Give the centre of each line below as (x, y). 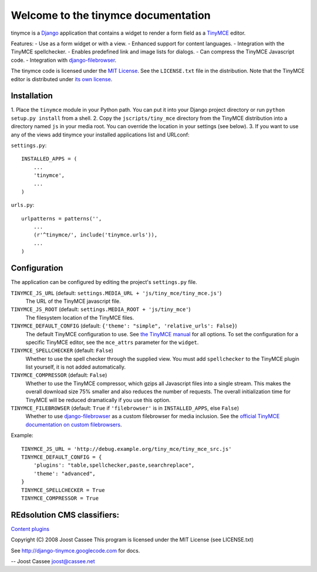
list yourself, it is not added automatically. (76, 367)
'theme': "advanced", (65, 474)
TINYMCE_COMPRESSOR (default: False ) (59, 375)
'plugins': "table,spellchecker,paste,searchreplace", (114, 465)
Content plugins (30, 528)
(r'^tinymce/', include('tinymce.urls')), (95, 235)
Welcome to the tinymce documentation (111, 15)
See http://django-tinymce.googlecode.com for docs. (75, 550)
